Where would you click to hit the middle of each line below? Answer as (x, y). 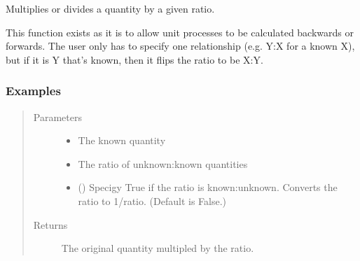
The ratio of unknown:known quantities (163, 163)
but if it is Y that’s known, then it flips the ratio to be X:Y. (134, 59)
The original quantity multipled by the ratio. (158, 248)
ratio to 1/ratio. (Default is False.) (152, 200)
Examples (33, 91)
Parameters (57, 117)
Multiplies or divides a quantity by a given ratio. (110, 8)
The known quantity (122, 140)
